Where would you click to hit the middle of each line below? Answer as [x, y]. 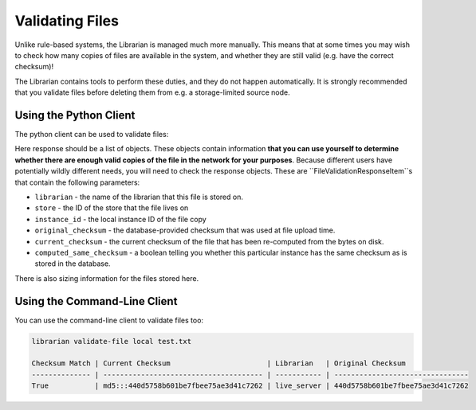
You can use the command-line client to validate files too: [109, 320]
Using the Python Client [75, 115]
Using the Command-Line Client [96, 301]
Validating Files [67, 21]
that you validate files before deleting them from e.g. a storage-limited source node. [152, 92]
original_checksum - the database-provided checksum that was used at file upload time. [185, 230]
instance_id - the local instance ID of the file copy [120, 219]
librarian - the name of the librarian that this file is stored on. [139, 197]
